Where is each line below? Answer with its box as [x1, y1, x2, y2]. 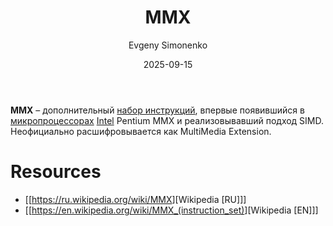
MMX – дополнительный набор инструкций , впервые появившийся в [10, 104, 305, 116]
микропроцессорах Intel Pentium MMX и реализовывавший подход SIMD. [10, 114, 325, 126]
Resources [10, 161, 102, 183]
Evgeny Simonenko [128, 39, 208, 51]
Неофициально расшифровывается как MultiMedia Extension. [10, 125, 272, 137]
